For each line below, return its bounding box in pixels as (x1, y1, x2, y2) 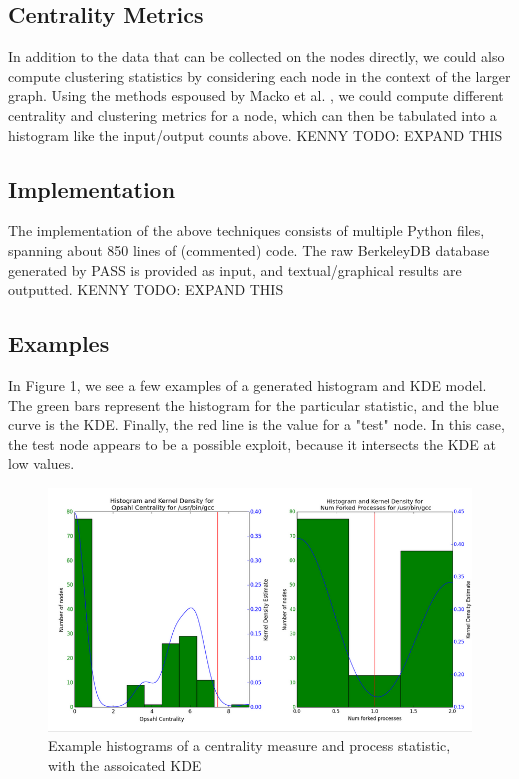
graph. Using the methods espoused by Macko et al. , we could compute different (8, 85, 504, 106)
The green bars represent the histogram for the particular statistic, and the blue (8, 394, 499, 415)
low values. (8, 453, 75, 474)
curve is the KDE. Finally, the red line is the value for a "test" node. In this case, (8, 414, 505, 435)
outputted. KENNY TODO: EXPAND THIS (8, 279, 284, 300)
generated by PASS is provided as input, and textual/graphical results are (8, 259, 462, 280)
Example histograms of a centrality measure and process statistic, (48, 735, 451, 756)
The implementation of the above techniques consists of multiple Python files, (8, 220, 485, 241)
